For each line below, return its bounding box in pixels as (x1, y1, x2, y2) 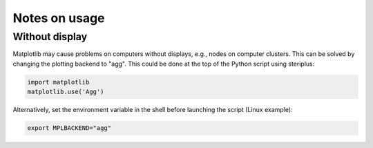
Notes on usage (12, 10, 105, 26)
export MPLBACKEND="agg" (27, 124, 112, 132)
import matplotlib (27, 78, 90, 86)
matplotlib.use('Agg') (27, 88, 104, 96)
